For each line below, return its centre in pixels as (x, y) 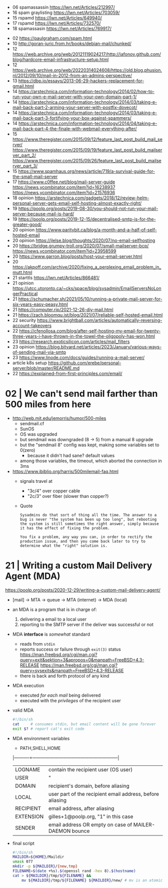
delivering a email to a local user (53, 619)
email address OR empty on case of (90, 824)
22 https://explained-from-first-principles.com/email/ (67, 373)
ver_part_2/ (24, 155)
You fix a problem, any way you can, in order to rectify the (86, 537)
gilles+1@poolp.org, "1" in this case (91, 816)
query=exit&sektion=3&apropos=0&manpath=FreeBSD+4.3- (82, 660)
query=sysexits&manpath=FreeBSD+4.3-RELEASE (72, 670)
